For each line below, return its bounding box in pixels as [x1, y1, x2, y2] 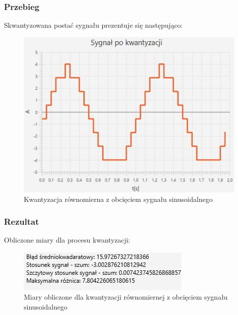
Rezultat [4, 215, 39, 227]
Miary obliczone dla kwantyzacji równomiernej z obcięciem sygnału [24, 292, 228, 302]
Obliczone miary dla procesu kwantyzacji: [4, 234, 130, 245]
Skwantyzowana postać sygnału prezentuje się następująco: [4, 20, 183, 30]
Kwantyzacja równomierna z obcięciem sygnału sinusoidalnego [24, 194, 213, 204]
